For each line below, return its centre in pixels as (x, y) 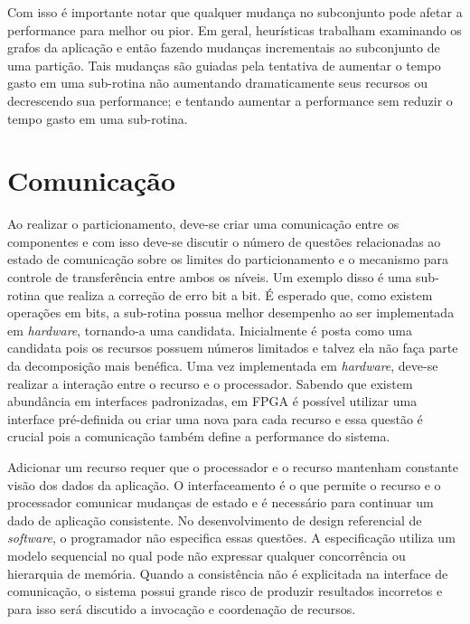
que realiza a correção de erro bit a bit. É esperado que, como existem (239, 294)
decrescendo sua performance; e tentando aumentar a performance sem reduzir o (230, 100)
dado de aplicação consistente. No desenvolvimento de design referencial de (215, 520)
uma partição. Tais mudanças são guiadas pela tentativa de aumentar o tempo (224, 65)
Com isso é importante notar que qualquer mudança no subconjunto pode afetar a (235, 12)
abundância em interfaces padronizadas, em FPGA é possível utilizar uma (212, 401)
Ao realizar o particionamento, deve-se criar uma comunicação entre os (203, 224)
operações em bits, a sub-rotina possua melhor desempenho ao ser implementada (231, 312)
